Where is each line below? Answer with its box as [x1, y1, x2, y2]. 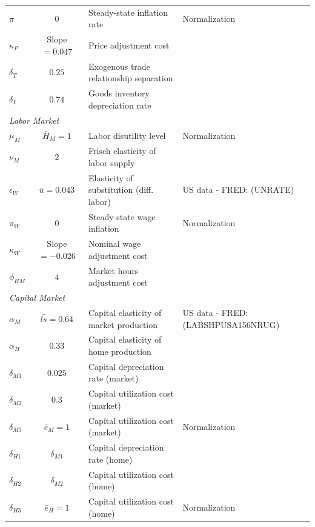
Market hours [88, 264, 139, 277]
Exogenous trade [88, 59, 150, 72]
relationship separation [88, 72, 173, 84]
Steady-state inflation [88, 5, 168, 18]
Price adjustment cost [88, 38, 170, 51]
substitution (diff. [88, 183, 154, 196]
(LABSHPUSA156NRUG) [182, 318, 280, 331]
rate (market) [88, 372, 139, 384]
